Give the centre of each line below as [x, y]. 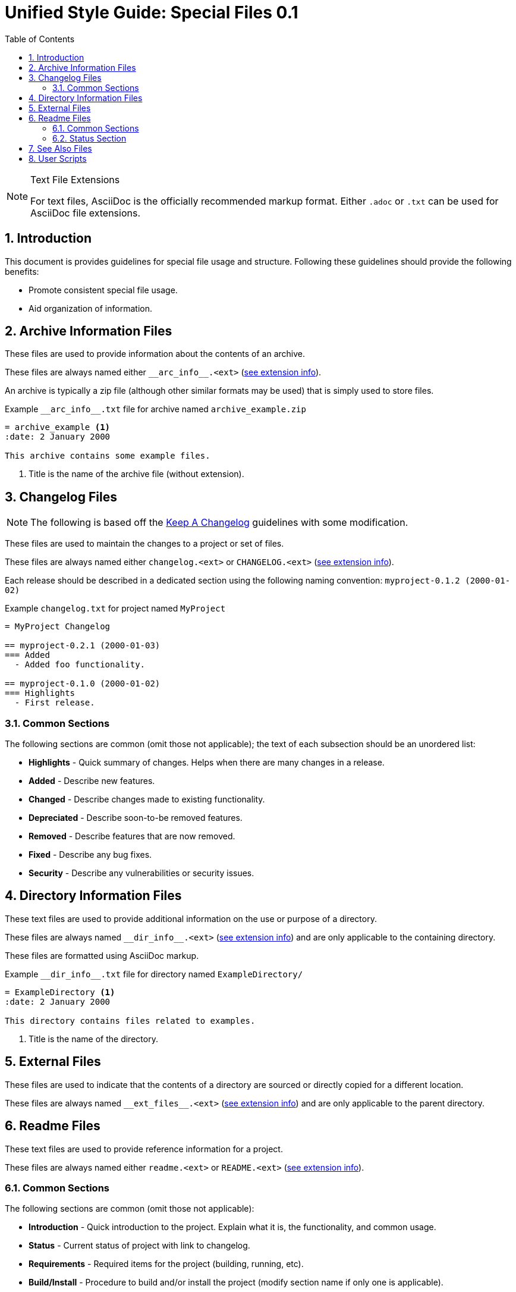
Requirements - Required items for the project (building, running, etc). [166, 1264]
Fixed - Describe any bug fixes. [90, 855]
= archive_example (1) [58, 427]
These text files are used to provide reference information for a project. [144, 1149]
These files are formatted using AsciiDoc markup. [102, 955]
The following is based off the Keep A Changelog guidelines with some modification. [219, 523]
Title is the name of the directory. [93, 1039]
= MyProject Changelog [58, 627]
